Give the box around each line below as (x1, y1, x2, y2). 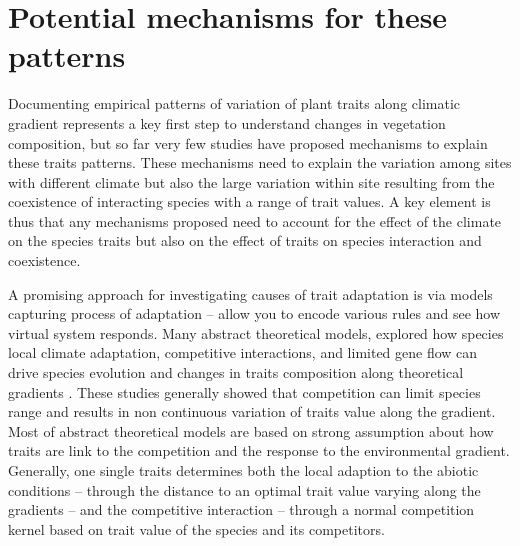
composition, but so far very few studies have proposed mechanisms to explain (8, 132, 488, 153)
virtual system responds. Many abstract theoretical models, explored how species (8, 322, 504, 343)
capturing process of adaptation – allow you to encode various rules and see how (8, 303, 501, 324)
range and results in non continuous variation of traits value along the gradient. (8, 401, 496, 422)
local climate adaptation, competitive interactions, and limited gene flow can (8, 342, 478, 363)
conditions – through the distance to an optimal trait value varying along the (8, 479, 481, 500)
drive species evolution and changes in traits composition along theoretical (8, 362, 464, 383)
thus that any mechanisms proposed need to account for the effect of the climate (8, 210, 502, 231)
